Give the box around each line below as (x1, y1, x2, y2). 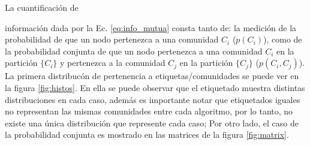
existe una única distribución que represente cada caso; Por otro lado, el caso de (5, 116, 299, 129)
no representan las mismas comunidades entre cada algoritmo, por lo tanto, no (5, 105, 293, 117)
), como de (263, 33, 302, 46)
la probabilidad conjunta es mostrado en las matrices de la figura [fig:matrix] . (5, 128, 289, 141)
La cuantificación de (5, 1, 79, 13)
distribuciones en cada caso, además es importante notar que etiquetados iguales (5, 93, 300, 105)
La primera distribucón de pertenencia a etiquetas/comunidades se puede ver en (5, 70, 299, 82)
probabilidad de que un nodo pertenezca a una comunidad (5, 33, 219, 46)
